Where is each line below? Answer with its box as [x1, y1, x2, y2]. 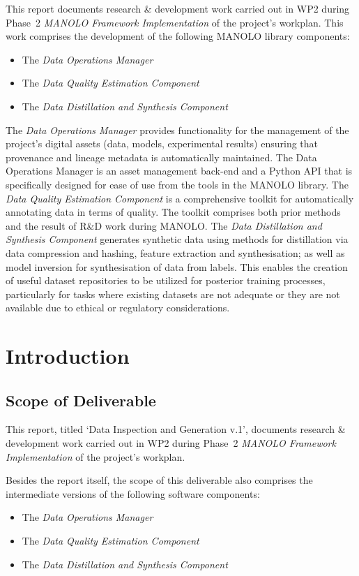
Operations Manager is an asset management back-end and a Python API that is [6, 163, 353, 178]
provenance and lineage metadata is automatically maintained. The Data [6, 149, 317, 164]
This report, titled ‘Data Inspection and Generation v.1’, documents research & [6, 422, 346, 436]
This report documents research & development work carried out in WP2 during [6, 1, 350, 15]
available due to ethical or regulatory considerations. [6, 300, 230, 315]
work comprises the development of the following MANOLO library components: [6, 29, 350, 43]
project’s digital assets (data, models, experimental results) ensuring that [6, 136, 318, 151]
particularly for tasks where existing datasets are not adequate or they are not [6, 286, 340, 301]
